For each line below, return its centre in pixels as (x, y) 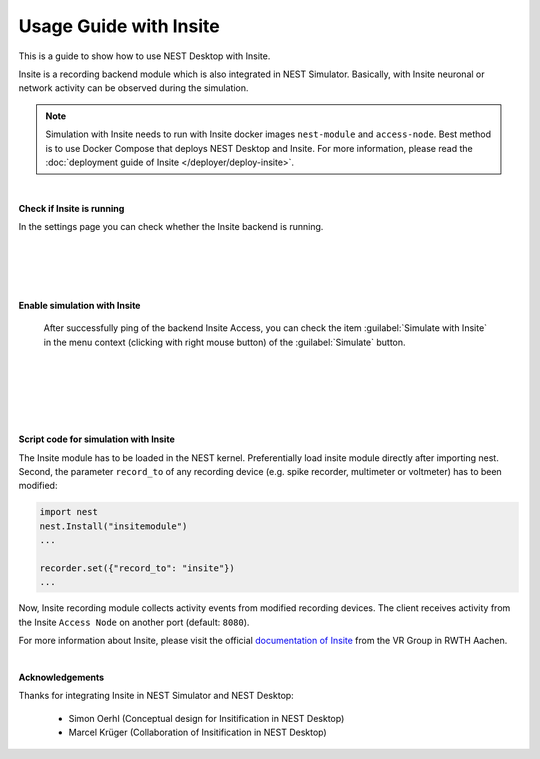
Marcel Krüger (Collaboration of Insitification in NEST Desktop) (197, 732)
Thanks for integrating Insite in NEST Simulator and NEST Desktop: (156, 696)
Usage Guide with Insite (119, 26)
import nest (69, 512)
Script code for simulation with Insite (96, 439)
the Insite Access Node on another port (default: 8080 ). (134, 622)
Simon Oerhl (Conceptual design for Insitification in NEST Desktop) (206, 718)
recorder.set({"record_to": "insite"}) (137, 568)
